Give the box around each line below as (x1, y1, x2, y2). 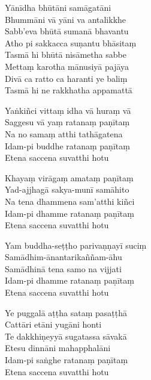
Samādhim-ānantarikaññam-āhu (5, 251, 122, 263)
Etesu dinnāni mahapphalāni (5, 341, 111, 354)
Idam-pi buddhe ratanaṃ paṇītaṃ (5, 139, 130, 152)
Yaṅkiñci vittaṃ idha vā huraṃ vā (5, 104, 131, 116)
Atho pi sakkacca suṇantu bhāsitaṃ (5, 36, 137, 49)
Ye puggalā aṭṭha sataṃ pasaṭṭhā (5, 306, 127, 319)
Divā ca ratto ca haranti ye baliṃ (5, 72, 128, 84)
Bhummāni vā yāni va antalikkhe (5, 13, 126, 25)
